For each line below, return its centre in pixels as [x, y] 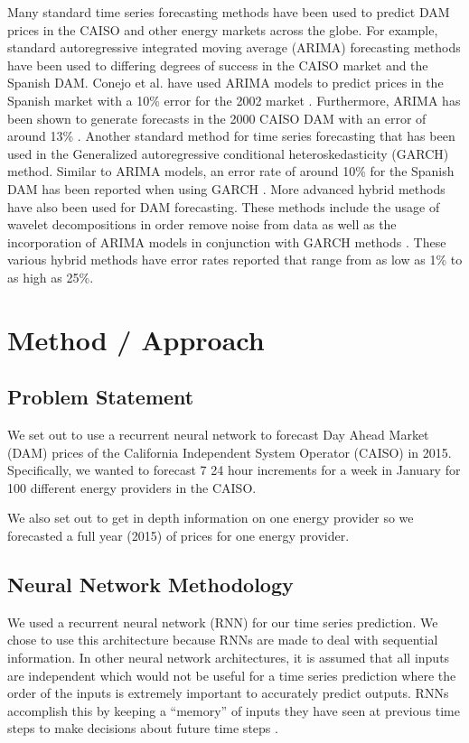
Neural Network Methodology [150, 585]
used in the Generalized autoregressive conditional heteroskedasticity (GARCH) [228, 153]
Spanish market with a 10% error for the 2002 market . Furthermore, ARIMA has [234, 100]
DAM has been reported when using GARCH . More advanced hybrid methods [226, 188]
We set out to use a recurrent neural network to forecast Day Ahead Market [218, 435]
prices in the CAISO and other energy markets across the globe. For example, [223, 29]
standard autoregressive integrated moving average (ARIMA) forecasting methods [234, 47]
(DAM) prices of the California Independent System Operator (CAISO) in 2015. [230, 452]
